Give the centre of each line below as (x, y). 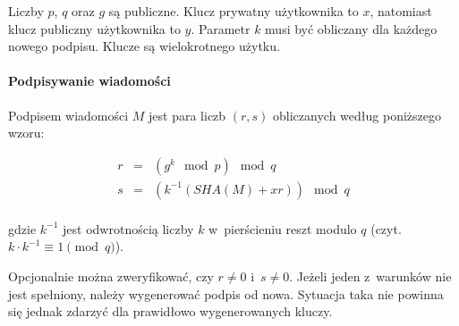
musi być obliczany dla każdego (351, 28)
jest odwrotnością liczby (128, 228)
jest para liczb (187, 115)
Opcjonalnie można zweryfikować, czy (111, 276)
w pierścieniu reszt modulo (283, 228)
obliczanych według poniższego (357, 115)
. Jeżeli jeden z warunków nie (370, 276)
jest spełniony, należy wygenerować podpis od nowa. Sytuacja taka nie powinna (226, 293)
